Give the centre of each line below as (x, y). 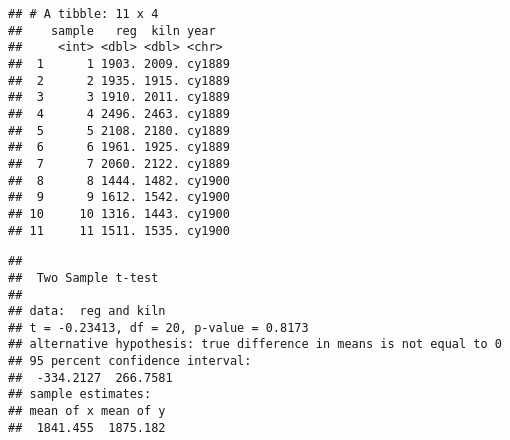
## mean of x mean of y (87, 411)
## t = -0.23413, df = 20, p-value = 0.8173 (158, 327)
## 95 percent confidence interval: (130, 361)
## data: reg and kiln (87, 311)
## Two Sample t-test (83, 277)
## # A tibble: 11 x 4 (83, 14)
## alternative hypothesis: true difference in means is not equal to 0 (255, 344)
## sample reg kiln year (112, 30)
